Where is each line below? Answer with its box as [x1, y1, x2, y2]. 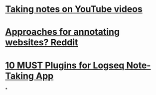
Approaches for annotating [5, 26, 120, 38]
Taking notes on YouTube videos [5, 3, 143, 15]
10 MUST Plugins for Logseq [5, 60, 125, 71]
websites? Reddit [5, 37, 78, 48]
